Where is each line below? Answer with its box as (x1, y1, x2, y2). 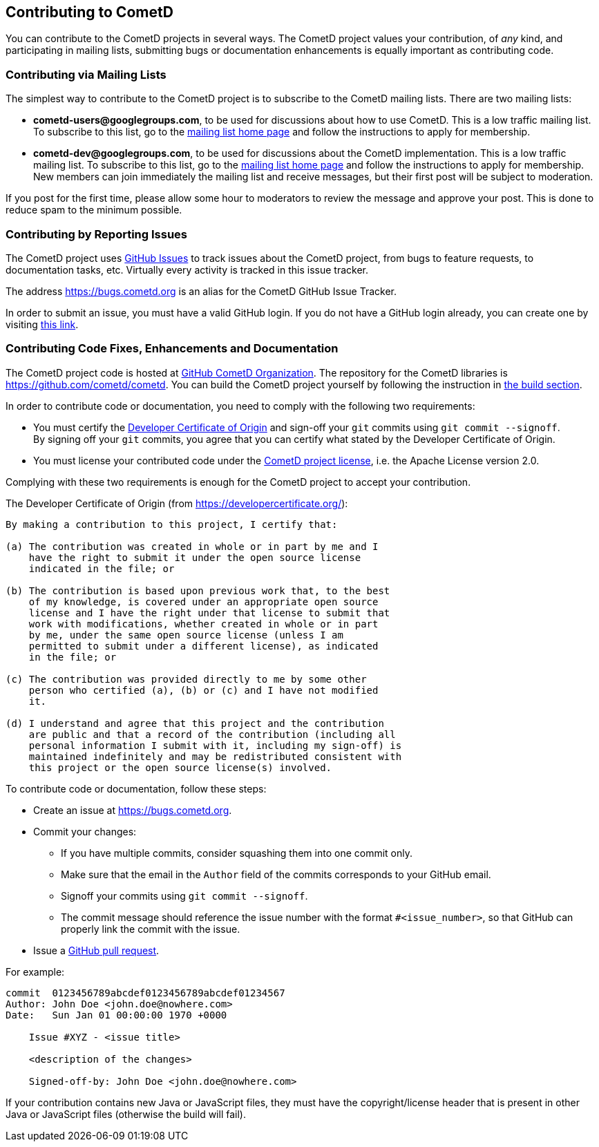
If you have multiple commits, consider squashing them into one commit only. (61, 846, 413, 859)
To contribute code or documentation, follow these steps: (6, 782, 267, 795)
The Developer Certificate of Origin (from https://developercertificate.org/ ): (6, 497, 348, 509)
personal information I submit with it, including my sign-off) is (28, 739, 402, 751)
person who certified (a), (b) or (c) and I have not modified (28, 684, 379, 696)
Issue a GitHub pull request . (33, 944, 160, 956)
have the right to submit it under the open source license (28, 551, 361, 563)
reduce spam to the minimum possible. (6, 204, 182, 216)
